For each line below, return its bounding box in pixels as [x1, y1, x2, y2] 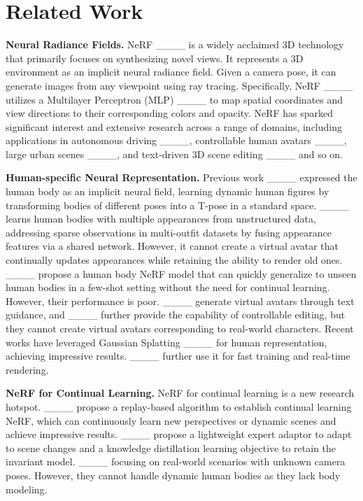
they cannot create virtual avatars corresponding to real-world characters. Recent [6, 321, 354, 335]
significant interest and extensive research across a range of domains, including [6, 119, 342, 134]
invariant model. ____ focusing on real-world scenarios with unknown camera [6, 454, 346, 469]
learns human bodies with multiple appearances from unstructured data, [6, 211, 316, 226]
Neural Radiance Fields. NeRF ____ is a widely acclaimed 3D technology [6, 37, 344, 52]
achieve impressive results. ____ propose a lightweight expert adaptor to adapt [6, 427, 352, 442]
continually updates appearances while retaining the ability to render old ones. [6, 253, 343, 267]
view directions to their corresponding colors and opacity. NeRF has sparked [6, 106, 334, 120]
